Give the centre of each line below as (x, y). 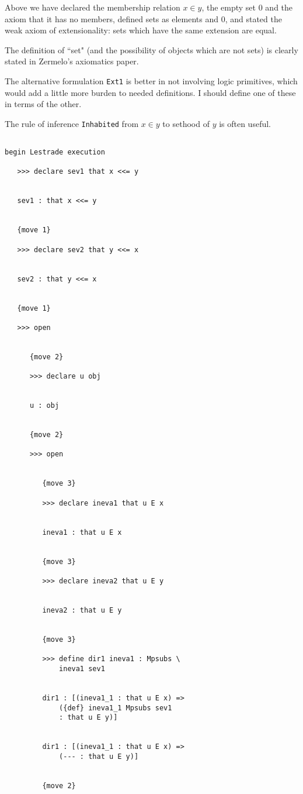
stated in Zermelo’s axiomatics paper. (72, 61)
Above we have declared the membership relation (93, 7)
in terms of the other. (43, 104)
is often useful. (245, 123)
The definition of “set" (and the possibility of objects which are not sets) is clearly (151, 49)
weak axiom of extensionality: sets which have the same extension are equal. (141, 30)
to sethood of (186, 123)
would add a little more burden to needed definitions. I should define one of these (150, 92)
